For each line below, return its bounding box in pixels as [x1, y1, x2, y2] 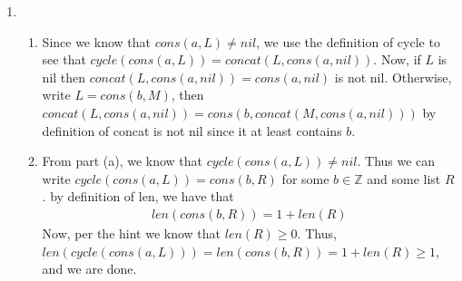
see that [42, 50, 86, 69]
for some [281, 169, 329, 188]
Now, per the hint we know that [42, 223, 221, 242]
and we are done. [42, 259, 137, 278]
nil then [42, 67, 86, 86]
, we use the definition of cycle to [256, 32, 440, 51]
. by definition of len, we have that [42, 187, 234, 206]
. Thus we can [357, 151, 436, 170]
